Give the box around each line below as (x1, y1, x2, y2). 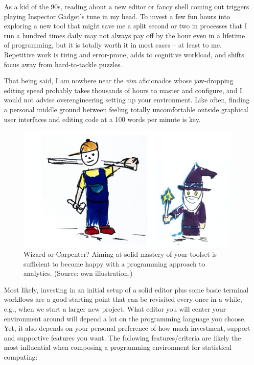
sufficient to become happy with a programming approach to (23, 258, 205, 268)
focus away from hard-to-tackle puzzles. (4, 59, 122, 69)
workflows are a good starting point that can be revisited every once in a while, (4, 294, 242, 304)
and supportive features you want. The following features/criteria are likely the (4, 332, 241, 342)
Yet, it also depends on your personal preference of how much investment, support (4, 323, 251, 333)
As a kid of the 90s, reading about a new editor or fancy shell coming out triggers (4, 1, 249, 11)
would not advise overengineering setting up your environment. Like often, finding (4, 95, 250, 105)
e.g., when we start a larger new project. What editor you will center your (4, 304, 226, 314)
